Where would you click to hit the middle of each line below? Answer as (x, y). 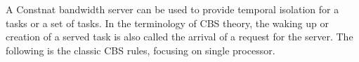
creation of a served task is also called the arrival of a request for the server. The (179, 37)
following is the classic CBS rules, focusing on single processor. (141, 50)
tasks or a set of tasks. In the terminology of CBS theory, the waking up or (167, 23)
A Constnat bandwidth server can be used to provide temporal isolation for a (172, 9)
